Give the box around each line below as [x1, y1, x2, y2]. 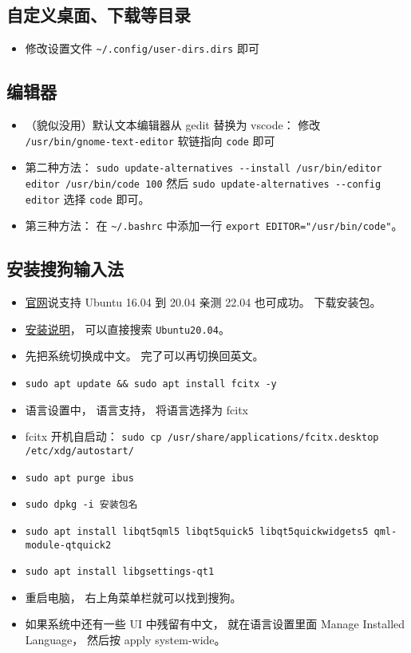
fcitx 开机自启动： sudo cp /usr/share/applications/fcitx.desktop [25, 428, 379, 445]
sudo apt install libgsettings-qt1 [25, 566, 215, 578]
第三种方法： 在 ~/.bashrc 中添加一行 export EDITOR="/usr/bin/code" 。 [25, 217, 403, 234]
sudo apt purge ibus [25, 472, 134, 484]
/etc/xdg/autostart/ [25, 445, 134, 457]
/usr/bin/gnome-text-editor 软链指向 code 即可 [25, 132, 275, 148]
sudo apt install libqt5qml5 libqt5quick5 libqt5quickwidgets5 [25, 525, 369, 537]
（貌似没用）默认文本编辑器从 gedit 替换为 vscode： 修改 [25, 117, 321, 133]
